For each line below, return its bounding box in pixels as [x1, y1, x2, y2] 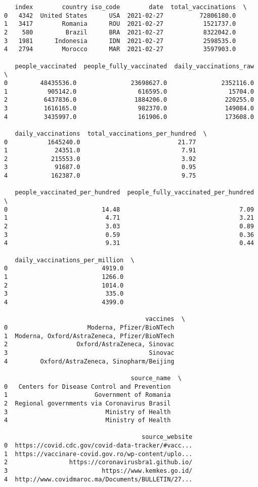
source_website [142, 433, 193, 441]
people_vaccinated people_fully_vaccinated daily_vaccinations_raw [15, 62, 254, 70]
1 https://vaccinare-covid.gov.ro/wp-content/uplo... [4, 450, 193, 458]
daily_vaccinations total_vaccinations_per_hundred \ [15, 130, 207, 137]
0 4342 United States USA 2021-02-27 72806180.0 [4, 12, 236, 19]
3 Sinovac [4, 349, 175, 356]
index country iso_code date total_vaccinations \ [15, 4, 247, 11]
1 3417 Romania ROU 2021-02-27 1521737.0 [4, 20, 236, 28]
